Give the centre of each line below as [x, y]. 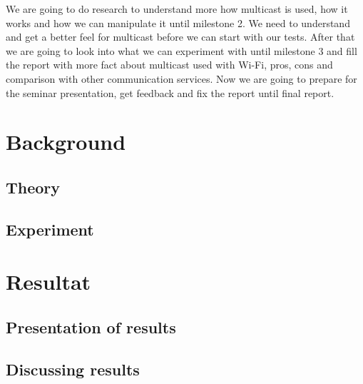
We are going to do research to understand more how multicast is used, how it [177, 9]
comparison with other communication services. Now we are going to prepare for [181, 78]
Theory [33, 187]
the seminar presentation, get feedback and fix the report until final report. [170, 92]
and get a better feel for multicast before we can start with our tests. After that [180, 37]
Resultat [48, 282]
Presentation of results [91, 327]
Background [66, 142]
